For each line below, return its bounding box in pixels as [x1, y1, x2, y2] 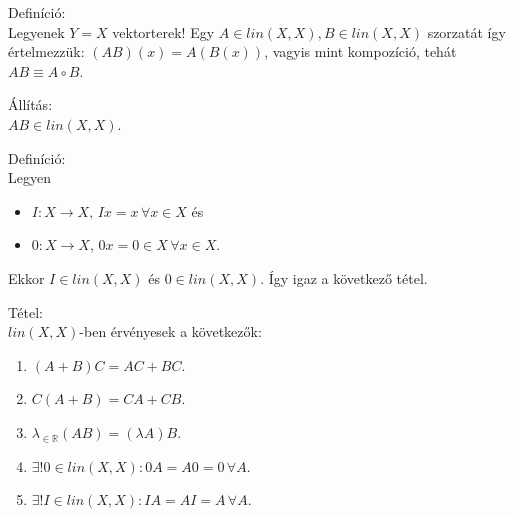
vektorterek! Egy [112, 21, 215, 42]
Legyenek [8, 21, 65, 42]
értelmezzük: [8, 41, 85, 62]
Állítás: [8, 94, 53, 115]
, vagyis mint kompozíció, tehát [264, 41, 457, 62]
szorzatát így [427, 21, 506, 42]
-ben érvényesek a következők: [79, 321, 262, 342]
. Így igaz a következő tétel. [260, 267, 428, 288]
